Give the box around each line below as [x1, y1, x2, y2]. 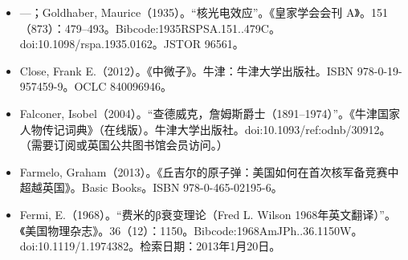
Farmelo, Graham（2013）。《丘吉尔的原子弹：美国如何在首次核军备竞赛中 [19, 163, 399, 180]
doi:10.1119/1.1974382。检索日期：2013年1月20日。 [19, 238, 281, 254]
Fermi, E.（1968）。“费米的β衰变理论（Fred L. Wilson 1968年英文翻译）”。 [19, 205, 396, 222]
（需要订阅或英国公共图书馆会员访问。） [19, 136, 228, 153]
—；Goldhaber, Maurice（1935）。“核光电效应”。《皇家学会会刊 [19, 4, 343, 20]
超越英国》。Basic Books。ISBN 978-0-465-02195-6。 [19, 179, 283, 196]
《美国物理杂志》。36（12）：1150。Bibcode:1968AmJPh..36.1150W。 [19, 221, 363, 238]
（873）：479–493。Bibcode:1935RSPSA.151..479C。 [19, 19, 280, 36]
